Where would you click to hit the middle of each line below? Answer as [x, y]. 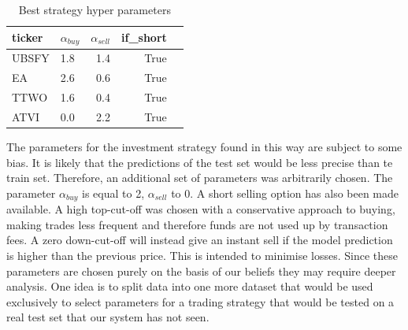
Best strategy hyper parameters [95, 9]
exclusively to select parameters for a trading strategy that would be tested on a [200, 301]
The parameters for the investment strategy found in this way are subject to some [204, 146]
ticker [28, 37]
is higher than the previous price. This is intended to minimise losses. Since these [202, 255]
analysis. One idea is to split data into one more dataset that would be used [190, 286]
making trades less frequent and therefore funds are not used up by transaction [197, 224]
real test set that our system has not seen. [108, 317]
